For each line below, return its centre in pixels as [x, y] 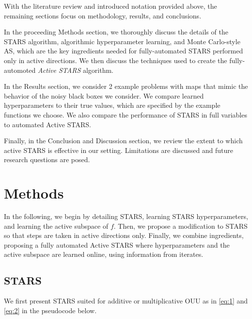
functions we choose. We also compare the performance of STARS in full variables [126, 114]
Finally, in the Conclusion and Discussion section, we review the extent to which [123, 141]
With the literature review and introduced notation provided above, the [110, 6]
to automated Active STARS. [47, 124]
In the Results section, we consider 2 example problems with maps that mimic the [126, 86]
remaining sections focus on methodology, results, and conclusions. [103, 15]
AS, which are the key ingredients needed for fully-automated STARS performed [124, 51]
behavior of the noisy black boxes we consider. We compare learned [104, 95]
